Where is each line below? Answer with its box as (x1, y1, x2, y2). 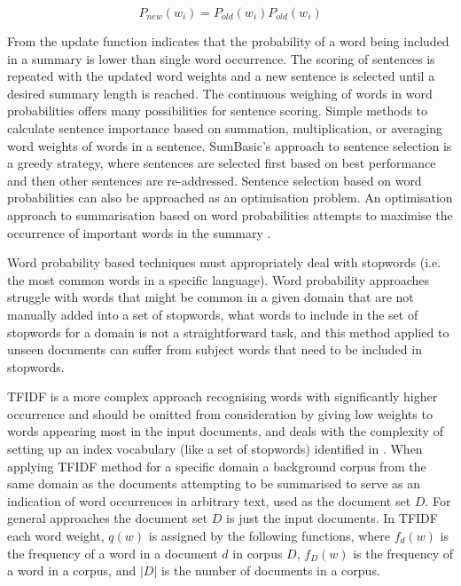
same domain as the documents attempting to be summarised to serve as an (7, 474, 421, 493)
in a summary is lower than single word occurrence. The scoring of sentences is (7, 49, 435, 67)
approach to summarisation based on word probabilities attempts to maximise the (7, 205, 453, 224)
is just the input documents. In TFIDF (226, 509, 438, 527)
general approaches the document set (7, 509, 208, 527)
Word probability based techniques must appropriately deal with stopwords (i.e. (7, 253, 441, 272)
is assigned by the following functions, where (148, 527, 390, 545)
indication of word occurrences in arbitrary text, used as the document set (7, 491, 411, 510)
